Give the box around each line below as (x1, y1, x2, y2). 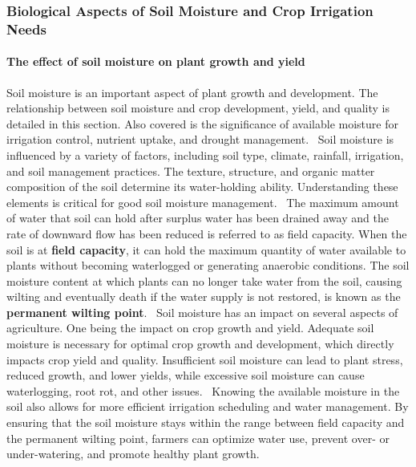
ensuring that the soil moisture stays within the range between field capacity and (6, 414, 405, 431)
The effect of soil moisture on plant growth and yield (6, 53, 305, 70)
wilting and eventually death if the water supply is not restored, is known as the (6, 288, 401, 305)
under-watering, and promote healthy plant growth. (6, 445, 260, 462)
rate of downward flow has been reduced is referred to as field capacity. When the (6, 225, 407, 242)
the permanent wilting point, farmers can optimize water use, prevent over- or (6, 429, 390, 446)
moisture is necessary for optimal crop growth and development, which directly (6, 335, 394, 352)
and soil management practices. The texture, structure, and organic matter (6, 162, 375, 179)
